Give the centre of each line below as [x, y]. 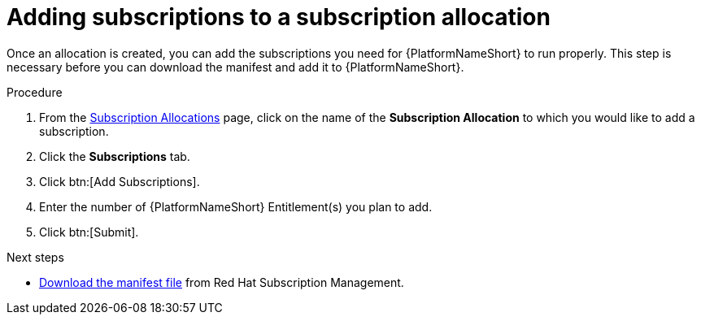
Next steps [35, 257]
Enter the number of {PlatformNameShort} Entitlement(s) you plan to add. [236, 206]
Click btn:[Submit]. [89, 232]
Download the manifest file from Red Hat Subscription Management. [222, 282]
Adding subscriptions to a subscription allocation [279, 17]
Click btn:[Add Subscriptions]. [120, 181]
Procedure [35, 92]
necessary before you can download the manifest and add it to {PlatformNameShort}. [235, 67]
